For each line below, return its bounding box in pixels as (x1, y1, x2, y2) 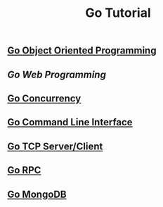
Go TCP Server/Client (7, 140, 103, 152)
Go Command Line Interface (7, 116, 133, 128)
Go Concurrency (7, 92, 81, 104)
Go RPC (7, 164, 41, 177)
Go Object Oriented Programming (7, 44, 157, 57)
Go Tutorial (85, 5, 151, 21)
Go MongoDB (7, 188, 67, 200)
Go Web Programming (7, 68, 107, 80)
